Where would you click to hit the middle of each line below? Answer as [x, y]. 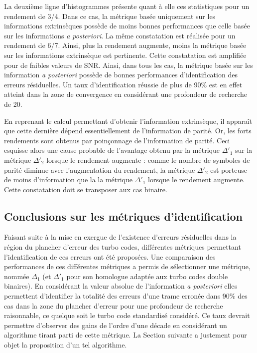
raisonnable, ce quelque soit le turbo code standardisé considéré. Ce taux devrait [127, 315]
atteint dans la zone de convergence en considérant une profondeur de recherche [126, 94]
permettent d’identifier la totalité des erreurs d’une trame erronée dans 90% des [126, 296]
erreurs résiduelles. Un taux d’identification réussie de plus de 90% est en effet [123, 84]
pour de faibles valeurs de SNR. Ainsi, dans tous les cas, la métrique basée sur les [128, 65]
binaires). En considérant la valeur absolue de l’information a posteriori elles [121, 286]
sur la [244, 150]
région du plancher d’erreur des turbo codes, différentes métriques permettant [123, 247]
